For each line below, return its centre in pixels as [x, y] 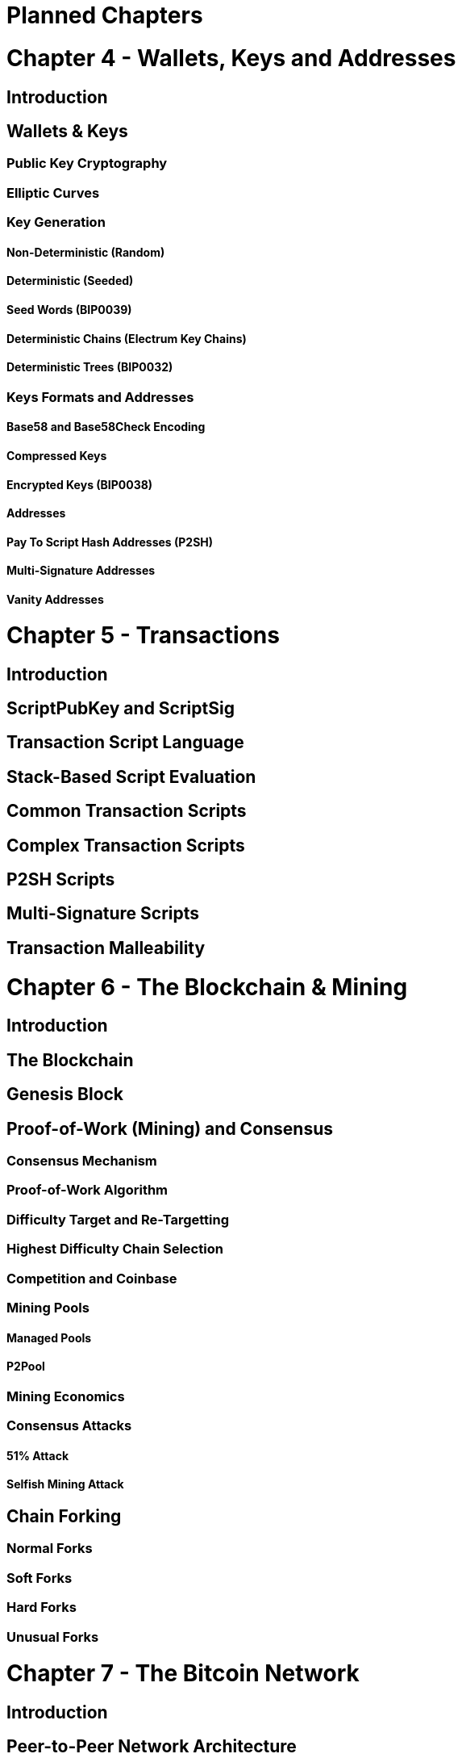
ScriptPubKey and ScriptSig [121, 708]
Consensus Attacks [69, 1426]
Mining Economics [66, 1396]
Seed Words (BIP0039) [69, 309]
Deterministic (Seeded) [70, 281]
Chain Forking [64, 1516]
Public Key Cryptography [87, 163]
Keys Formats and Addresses [100, 397]
